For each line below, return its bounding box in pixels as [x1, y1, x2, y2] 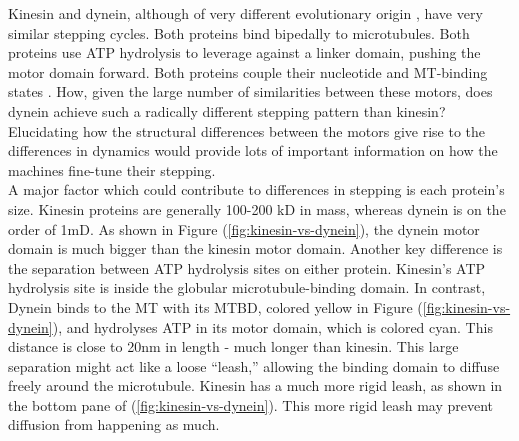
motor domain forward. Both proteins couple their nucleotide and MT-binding [8, 61, 488, 82]
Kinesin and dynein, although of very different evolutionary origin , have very [8, 3, 483, 23]
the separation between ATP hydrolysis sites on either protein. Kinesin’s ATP [8, 257, 486, 278]
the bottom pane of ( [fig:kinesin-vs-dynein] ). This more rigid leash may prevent [8, 394, 494, 415]
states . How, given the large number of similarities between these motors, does [8, 81, 493, 102]
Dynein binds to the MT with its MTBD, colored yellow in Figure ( [8, 296, 423, 317]
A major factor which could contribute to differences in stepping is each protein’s [8, 179, 505, 200]
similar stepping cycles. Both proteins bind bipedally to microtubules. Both [8, 22, 470, 43]
